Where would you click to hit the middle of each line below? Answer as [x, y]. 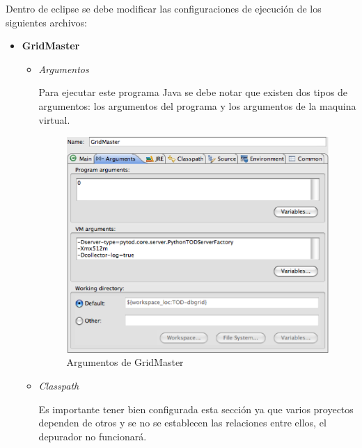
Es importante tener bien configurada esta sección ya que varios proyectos [196, 409]
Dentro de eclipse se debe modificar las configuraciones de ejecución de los [164, 8]
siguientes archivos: [46, 22]
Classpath [59, 385]
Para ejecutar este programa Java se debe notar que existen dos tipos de [193, 92]
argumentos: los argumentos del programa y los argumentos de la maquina [197, 105]
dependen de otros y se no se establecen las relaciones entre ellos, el [182, 423]
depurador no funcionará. [93, 436]
